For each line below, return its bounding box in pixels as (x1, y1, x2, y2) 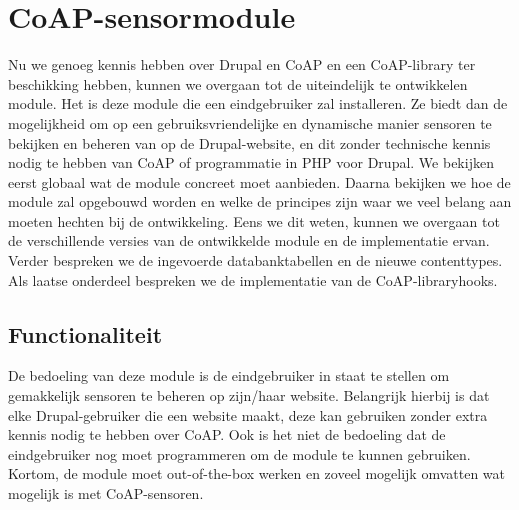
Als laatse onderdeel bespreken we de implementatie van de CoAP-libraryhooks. (8, 269, 498, 290)
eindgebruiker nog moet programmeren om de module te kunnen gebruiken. (8, 443, 471, 464)
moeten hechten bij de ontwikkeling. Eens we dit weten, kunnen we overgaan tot (8, 210, 500, 231)
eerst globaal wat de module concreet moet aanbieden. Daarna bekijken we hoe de (8, 171, 511, 192)
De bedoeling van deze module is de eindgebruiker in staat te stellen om (8, 365, 450, 386)
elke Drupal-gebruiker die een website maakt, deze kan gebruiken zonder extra (8, 404, 488, 425)
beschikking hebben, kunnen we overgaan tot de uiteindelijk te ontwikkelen (8, 73, 468, 94)
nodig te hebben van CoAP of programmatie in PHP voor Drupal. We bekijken (8, 152, 494, 173)
